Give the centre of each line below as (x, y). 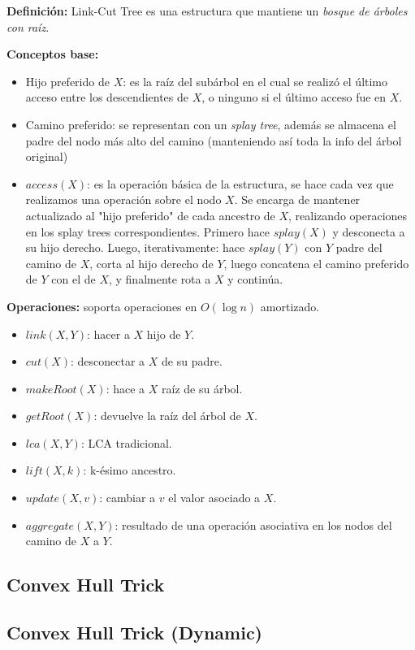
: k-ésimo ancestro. (130, 470)
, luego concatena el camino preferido (316, 263)
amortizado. (290, 306)
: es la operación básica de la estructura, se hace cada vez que (240, 183)
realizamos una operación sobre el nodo (123, 199)
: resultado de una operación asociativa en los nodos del (253, 524)
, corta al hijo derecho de (151, 263)
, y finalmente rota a (160, 279)
